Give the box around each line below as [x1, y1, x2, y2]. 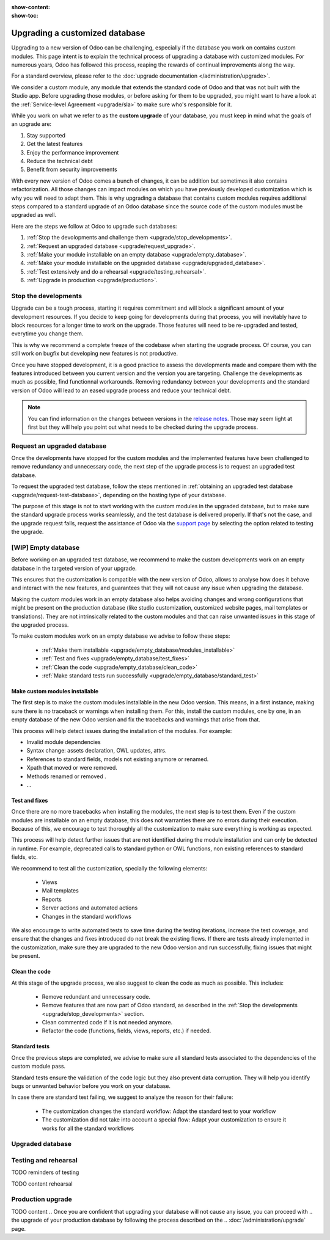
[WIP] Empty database [11, 543, 79, 552]
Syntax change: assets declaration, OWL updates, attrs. [26, 747, 167, 754]
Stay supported [26, 131, 65, 139]
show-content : [11, 4, 50, 10]
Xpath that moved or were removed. [26, 764, 117, 771]
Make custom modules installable [11, 687, 99, 695]
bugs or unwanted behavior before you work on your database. [11, 1082, 171, 1090]
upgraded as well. [11, 211, 57, 219]
